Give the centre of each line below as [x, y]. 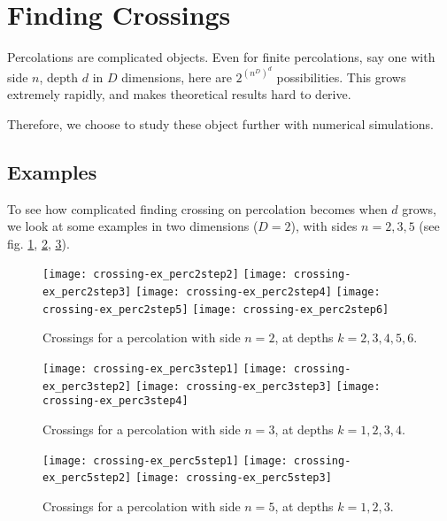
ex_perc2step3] [87, 292]
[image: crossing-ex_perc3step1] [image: [165, 369]
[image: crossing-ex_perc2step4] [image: [258, 292]
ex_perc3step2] [87, 386]
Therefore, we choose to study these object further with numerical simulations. [221, 123]
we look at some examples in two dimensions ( [133, 226]
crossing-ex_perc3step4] [116, 401]
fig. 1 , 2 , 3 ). [39, 243]
